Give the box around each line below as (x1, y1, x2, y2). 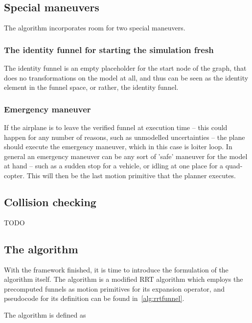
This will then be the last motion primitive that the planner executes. (26, 170, 236, 180)
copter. (4, 170, 25, 180)
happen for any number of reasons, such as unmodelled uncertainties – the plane (4, 132, 245, 142)
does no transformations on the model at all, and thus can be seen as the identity (4, 72, 249, 82)
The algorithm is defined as (4, 309, 86, 320)
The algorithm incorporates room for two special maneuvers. (4, 23, 185, 33)
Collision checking (4, 194, 96, 209)
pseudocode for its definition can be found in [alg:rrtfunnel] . (4, 293, 184, 303)
